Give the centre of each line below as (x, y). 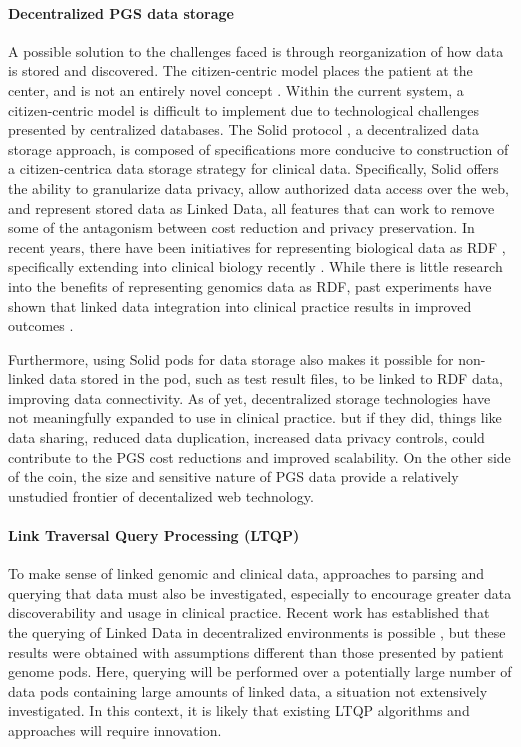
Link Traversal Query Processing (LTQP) (154, 535)
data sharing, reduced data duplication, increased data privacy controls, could (246, 437)
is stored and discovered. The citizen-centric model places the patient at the (240, 70)
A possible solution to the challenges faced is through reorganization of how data (256, 50)
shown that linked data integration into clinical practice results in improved (240, 305)
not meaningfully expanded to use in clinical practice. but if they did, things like (255, 417)
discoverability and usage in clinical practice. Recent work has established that (249, 612)
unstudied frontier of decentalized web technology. (161, 495)
